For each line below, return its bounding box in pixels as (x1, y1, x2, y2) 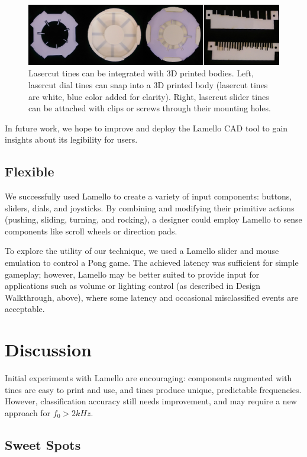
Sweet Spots (5, 435, 81, 453)
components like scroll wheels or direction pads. (5, 224, 177, 237)
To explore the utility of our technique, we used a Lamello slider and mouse (5, 244, 279, 257)
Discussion (5, 337, 92, 362)
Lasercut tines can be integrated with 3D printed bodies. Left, (28, 67, 254, 79)
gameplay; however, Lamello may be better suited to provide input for (5, 268, 260, 280)
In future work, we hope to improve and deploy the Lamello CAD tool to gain (5, 121, 288, 134)
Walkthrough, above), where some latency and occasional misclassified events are (5, 291, 298, 303)
